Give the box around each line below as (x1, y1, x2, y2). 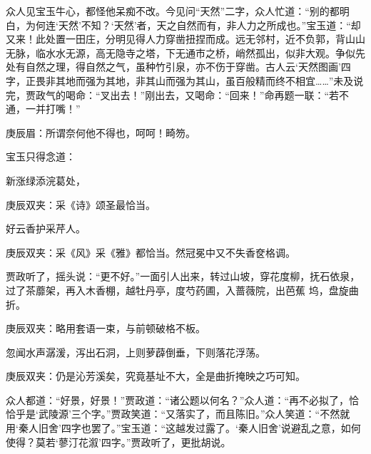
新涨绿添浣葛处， (6, 172, 86, 187)
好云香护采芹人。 (6, 221, 86, 236)
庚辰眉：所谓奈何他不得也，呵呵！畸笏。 (6, 125, 195, 140)
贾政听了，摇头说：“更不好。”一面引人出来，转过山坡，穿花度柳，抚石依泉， (6, 269, 360, 284)
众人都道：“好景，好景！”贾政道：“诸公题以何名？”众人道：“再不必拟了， (6, 392, 350, 407)
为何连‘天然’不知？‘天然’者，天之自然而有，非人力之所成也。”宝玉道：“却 (25, 17, 361, 32)
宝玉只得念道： (6, 149, 76, 164)
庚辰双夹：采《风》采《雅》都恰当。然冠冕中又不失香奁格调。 (6, 244, 295, 259)
